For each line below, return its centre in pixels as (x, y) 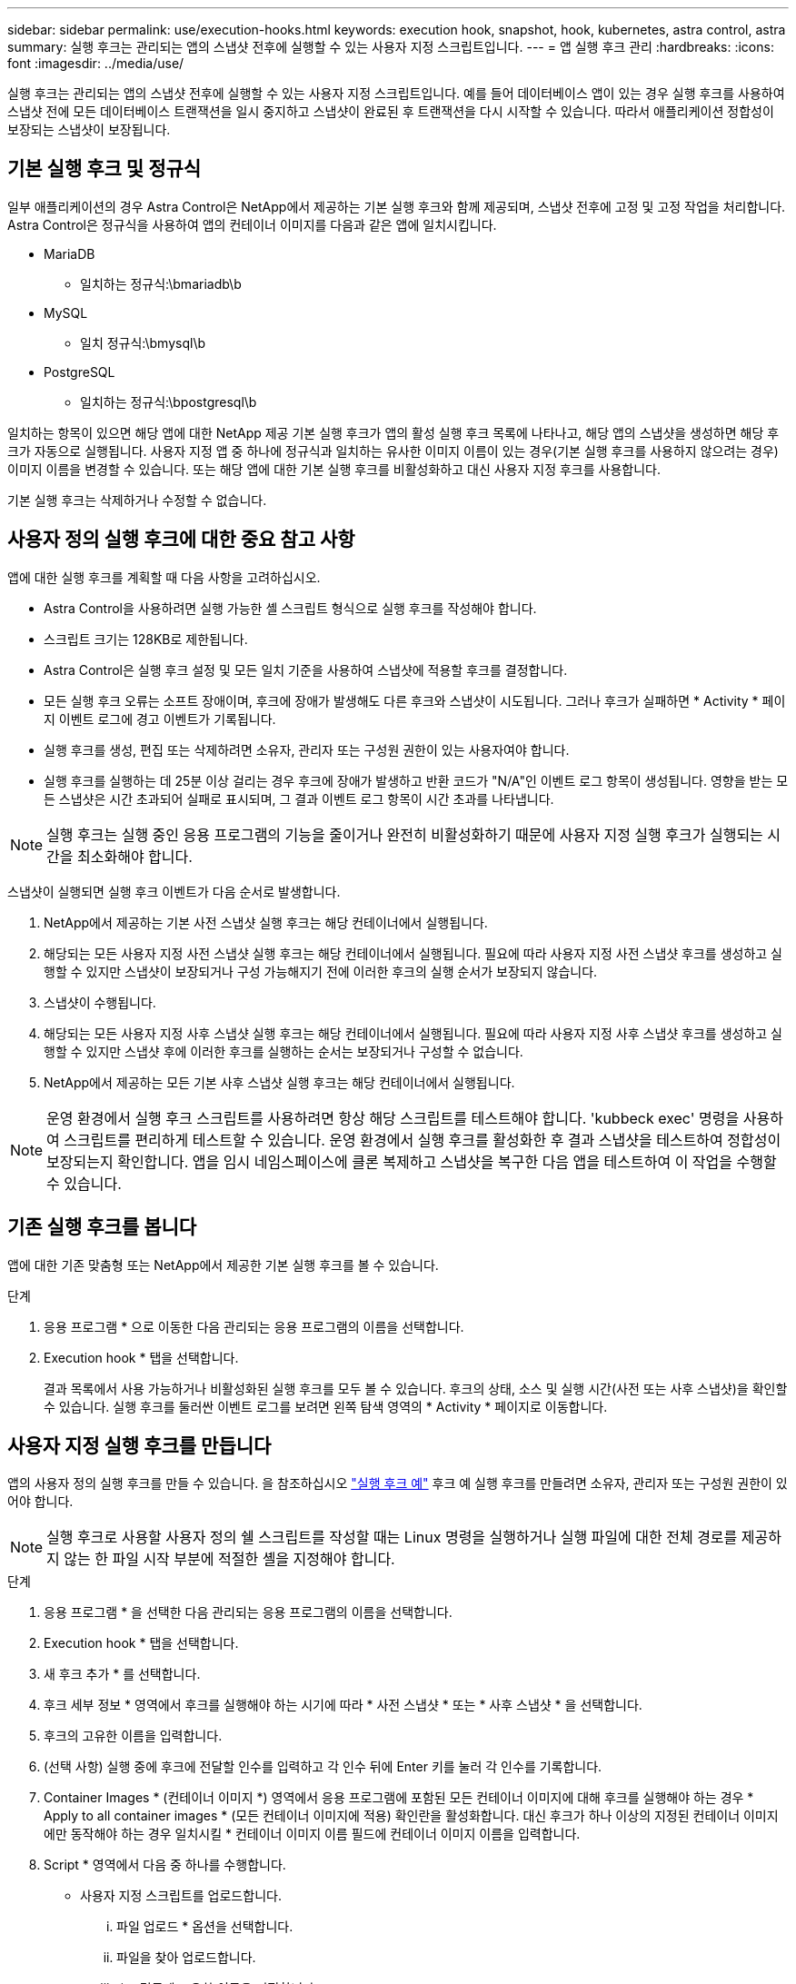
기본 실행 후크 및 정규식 (104, 169)
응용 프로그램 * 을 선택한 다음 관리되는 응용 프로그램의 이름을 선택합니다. (248, 1612)
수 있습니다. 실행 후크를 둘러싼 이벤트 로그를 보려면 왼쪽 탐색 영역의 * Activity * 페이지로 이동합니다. (326, 1406)
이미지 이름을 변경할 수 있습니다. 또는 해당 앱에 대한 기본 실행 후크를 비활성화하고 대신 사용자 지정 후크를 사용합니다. (334, 469)
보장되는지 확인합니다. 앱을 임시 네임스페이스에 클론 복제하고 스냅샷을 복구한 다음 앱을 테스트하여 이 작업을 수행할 (412, 1161)
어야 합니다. (40, 1502)
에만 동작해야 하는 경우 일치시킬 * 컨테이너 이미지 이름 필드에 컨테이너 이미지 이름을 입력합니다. (312, 1834)
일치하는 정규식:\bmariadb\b (161, 283)
